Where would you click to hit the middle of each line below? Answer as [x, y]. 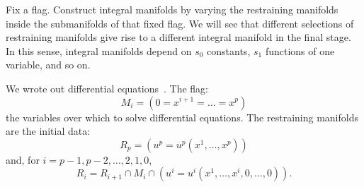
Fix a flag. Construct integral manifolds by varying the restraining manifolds [172, 9]
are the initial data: [48, 131]
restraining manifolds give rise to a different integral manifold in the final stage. [178, 37]
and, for [23, 159]
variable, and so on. [48, 65]
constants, [229, 50]
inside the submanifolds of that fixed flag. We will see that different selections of [180, 23]
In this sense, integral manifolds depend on [99, 50]
